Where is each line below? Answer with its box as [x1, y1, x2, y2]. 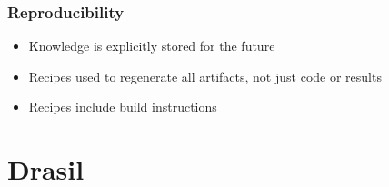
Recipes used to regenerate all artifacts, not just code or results [28, 66, 382, 85]
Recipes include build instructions [28, 97, 217, 116]
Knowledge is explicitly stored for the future [28, 36, 275, 55]
